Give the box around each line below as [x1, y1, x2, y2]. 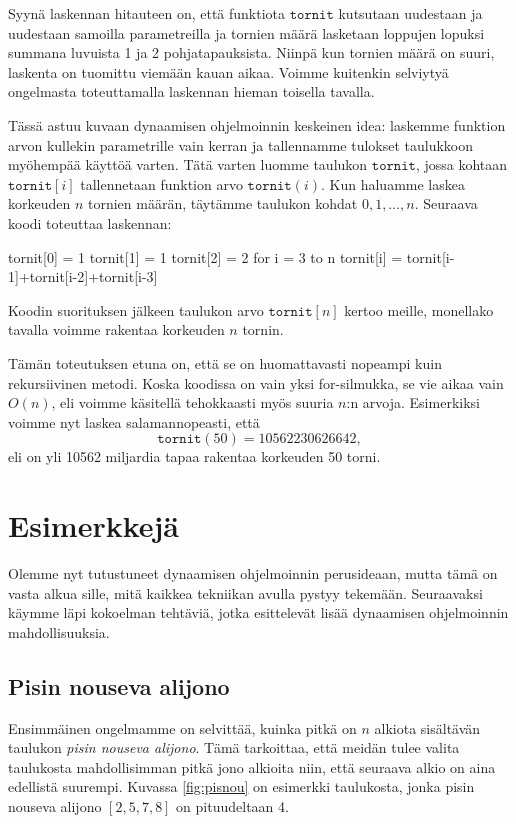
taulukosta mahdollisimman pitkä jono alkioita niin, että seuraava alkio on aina [8, 756, 496, 777]
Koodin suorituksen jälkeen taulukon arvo [8, 299, 264, 320]
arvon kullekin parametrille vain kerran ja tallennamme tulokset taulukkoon [8, 134, 474, 155]
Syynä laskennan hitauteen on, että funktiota [8, 3, 286, 23]
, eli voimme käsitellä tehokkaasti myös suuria [51, 392, 334, 413]
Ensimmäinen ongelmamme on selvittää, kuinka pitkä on [8, 717, 357, 738]
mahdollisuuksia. [8, 621, 110, 642]
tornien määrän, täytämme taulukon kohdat [88, 193, 358, 214]
